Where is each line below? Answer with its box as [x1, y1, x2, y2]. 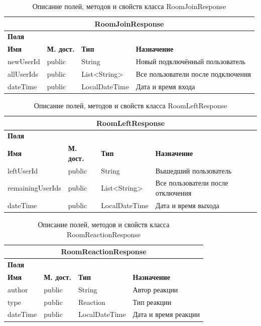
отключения [155, 188, 192, 198]
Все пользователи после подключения [136, 68, 251, 79]
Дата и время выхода [155, 200, 219, 210]
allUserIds [8, 68, 38, 79]
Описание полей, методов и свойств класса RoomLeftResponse [34, 100, 227, 110]
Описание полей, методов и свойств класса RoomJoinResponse [32, 1, 226, 11]
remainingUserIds [8, 183, 61, 193]
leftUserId [8, 165, 38, 176]
